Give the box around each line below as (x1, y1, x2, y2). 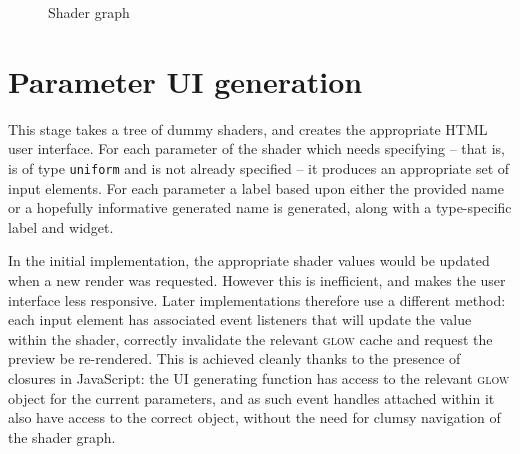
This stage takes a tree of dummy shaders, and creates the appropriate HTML (8, 118, 488, 139)
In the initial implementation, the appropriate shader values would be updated (8, 250, 490, 271)
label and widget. (8, 216, 114, 237)
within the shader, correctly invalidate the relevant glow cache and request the (8, 328, 493, 349)
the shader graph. (8, 426, 116, 447)
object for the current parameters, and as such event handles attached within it (8, 387, 495, 408)
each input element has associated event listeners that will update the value (8, 309, 472, 330)
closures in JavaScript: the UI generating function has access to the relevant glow (8, 367, 510, 388)
